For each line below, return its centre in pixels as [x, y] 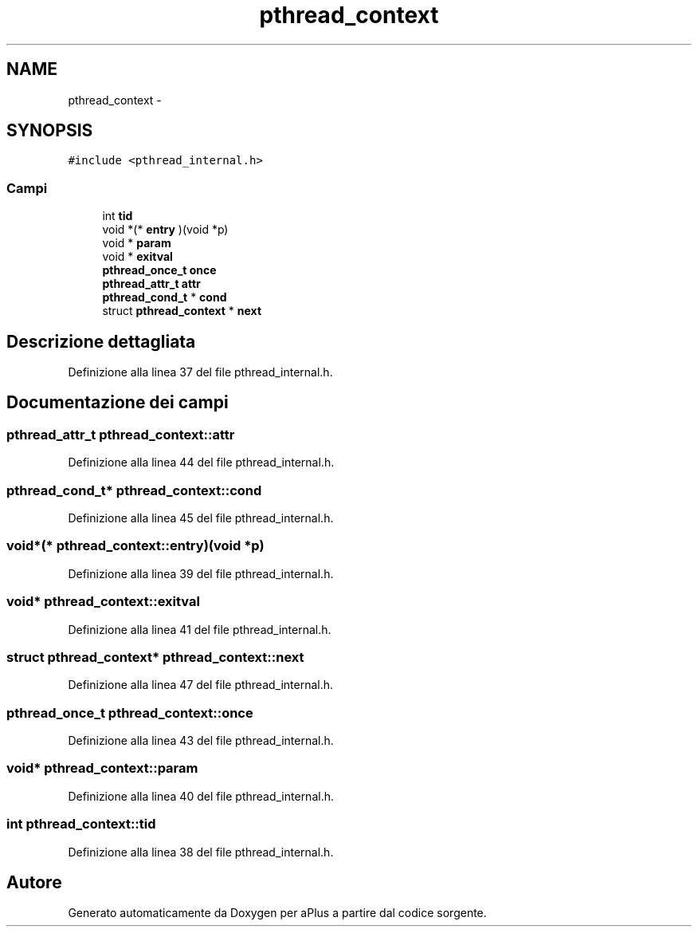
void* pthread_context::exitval [103, 602]
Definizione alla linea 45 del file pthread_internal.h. [201, 518]
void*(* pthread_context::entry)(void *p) [135, 546]
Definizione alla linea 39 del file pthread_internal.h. [201, 573]
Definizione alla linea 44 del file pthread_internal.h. [201, 463]
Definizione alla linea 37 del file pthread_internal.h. [200, 372]
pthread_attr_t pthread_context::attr [121, 434]
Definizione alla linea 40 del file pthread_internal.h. [201, 796]
